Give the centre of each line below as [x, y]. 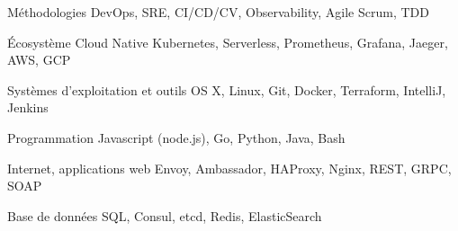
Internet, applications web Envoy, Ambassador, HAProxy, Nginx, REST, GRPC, [229, 168]
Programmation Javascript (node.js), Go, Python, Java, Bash [176, 137]
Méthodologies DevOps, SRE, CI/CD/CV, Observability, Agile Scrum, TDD [218, 12]
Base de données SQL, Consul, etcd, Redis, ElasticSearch [165, 215]
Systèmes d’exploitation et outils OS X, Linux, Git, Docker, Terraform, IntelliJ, [227, 89]
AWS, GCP [39, 60]
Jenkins [28, 107]
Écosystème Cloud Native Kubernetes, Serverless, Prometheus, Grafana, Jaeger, [228, 42]
